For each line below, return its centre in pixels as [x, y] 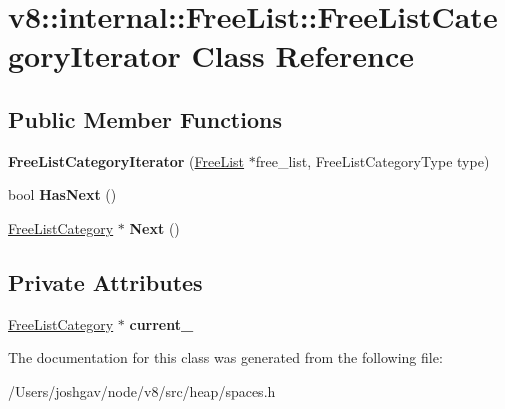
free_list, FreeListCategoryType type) [372, 160]
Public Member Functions [145, 118]
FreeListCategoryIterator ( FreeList [126, 160]
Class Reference [302, 55]
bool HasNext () [62, 194]
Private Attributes [105, 281]
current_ [161, 323]
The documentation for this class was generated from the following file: [225, 357]
